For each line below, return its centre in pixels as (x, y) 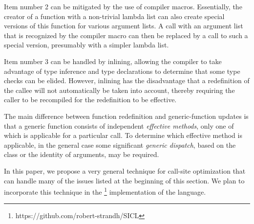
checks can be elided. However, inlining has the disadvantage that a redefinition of (127, 80)
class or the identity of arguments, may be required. (82, 154)
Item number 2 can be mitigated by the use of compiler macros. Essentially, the (123, 6)
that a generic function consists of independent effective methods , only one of (119, 125)
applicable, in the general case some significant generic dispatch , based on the (120, 145)
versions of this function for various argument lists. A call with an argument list (124, 26)
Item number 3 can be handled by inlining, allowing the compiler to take (113, 61)
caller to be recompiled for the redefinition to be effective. (90, 100)
